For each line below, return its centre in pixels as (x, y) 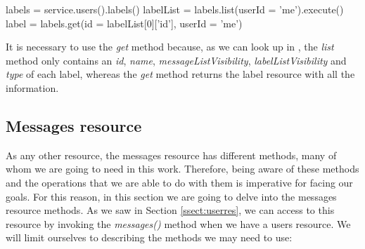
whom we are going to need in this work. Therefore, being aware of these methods (182, 169)
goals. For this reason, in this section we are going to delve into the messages (171, 196)
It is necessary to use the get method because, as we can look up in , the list (170, 47)
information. (32, 87)
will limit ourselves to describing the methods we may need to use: (149, 237)
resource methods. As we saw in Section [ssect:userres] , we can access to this (170, 210)
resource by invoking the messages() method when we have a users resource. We (178, 223)
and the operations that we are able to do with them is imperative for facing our (179, 182)
